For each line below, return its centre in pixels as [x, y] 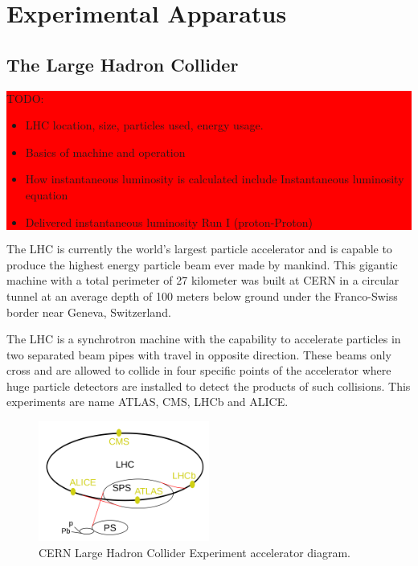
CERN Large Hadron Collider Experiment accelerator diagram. [195, 552]
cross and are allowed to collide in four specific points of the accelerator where [199, 370]
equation [47, 194]
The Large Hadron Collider [123, 64]
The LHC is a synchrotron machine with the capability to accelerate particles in [204, 339]
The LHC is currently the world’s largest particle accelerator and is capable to [199, 249]
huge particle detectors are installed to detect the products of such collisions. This [209, 386]
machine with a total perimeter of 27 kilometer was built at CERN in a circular [203, 280]
